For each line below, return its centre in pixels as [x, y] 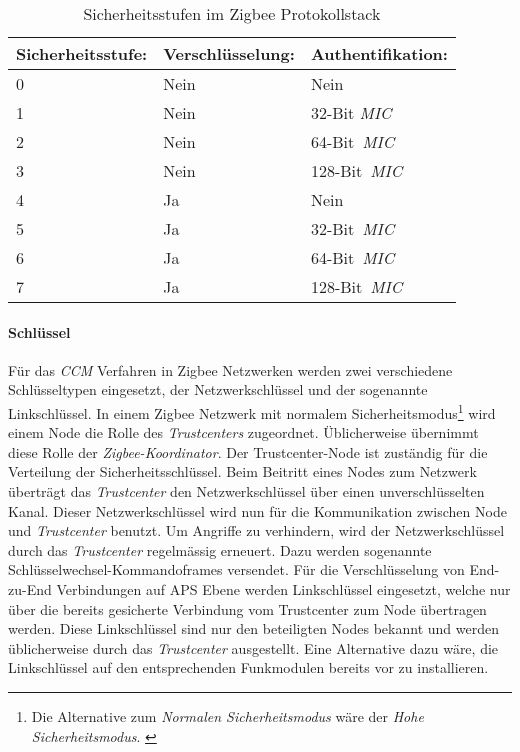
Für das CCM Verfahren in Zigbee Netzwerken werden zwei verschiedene [230, 369]
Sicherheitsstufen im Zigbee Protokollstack [232, 13]
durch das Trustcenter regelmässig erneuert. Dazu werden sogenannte [220, 549]
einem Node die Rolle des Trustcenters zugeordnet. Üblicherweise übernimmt [243, 432]
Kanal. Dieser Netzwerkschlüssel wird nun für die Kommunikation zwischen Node [257, 510]
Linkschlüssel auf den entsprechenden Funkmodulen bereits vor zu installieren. [248, 667]
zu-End [30, 588]
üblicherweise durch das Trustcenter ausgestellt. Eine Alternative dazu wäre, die [253, 647]
